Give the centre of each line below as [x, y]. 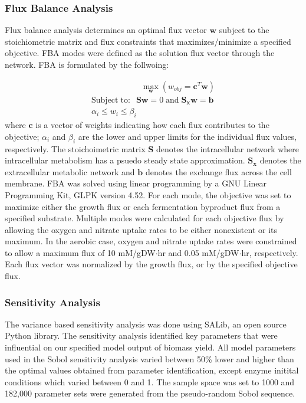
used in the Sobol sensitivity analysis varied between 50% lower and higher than [149, 358]
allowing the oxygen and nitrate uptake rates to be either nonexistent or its [141, 229]
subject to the [244, 30]
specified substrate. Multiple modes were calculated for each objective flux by [144, 218]
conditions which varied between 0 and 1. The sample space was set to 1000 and [150, 381]
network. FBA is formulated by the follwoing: [87, 64]
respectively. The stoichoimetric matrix [75, 148]
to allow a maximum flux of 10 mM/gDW [80, 252]
